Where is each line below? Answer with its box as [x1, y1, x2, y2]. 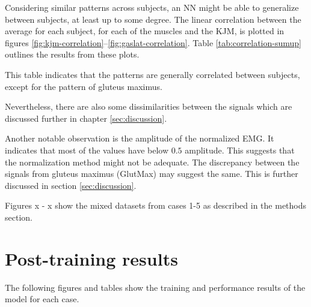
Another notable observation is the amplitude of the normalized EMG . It [5, 132, 274, 145]
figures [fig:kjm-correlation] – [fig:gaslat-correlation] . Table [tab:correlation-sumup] [5, 36, 301, 49]
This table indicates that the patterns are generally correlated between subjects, [5, 68, 300, 80]
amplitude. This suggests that [185, 143, 295, 156]
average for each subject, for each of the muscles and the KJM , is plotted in [5, 25, 285, 37]
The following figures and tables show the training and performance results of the [5, 281, 306, 293]
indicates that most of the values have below [5, 143, 169, 156]
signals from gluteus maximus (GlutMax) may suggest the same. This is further [5, 167, 298, 180]
